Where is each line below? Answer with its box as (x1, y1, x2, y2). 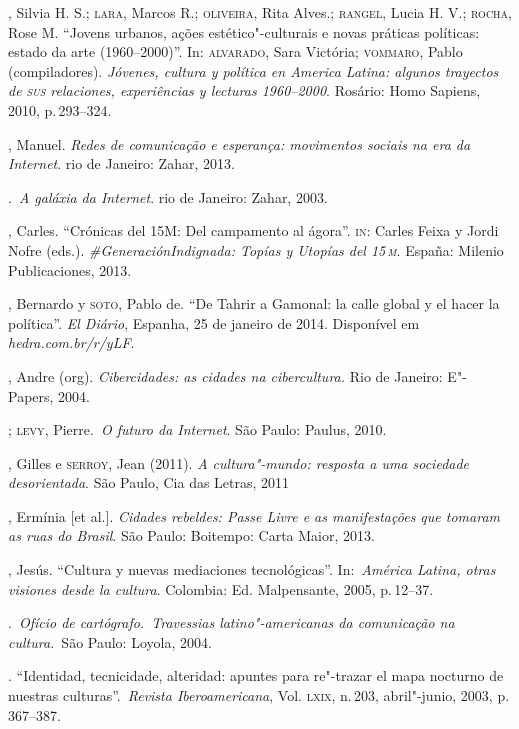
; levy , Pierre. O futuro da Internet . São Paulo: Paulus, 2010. (8, 419, 387, 440)
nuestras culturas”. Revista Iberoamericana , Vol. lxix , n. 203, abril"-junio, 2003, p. (8, 685, 510, 706)
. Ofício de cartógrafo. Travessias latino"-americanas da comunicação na (8, 612, 455, 633)
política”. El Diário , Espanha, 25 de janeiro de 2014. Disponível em (8, 312, 420, 333)
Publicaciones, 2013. (8, 259, 132, 280)
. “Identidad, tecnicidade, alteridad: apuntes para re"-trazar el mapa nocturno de (8, 665, 504, 686)
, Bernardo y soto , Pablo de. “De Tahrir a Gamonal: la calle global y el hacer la (8, 293, 500, 314)
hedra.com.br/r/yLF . (8, 332, 135, 353)
